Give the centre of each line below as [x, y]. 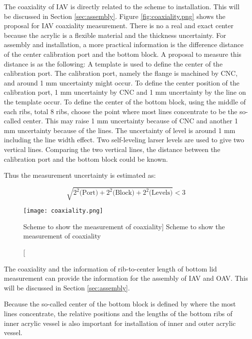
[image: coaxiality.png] [63, 211]
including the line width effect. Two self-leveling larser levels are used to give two [124, 140]
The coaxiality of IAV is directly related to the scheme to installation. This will [122, 6]
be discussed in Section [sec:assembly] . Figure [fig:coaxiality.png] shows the [115, 16]
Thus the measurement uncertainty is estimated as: [80, 175]
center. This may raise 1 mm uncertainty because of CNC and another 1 [130, 121]
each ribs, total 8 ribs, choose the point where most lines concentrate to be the [121, 111]
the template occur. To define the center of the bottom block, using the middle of [125, 101]
